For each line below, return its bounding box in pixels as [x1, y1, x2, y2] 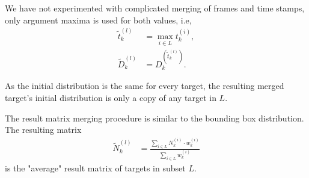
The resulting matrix [5, 123, 82, 136]
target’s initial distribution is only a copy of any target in [5, 91, 216, 103]
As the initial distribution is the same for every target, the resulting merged [5, 79, 284, 92]
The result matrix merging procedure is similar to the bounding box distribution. [5, 111, 304, 124]
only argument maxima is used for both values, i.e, [5, 13, 192, 26]
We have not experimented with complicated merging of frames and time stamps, [5, 2, 305, 14]
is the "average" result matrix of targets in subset [5, 162, 186, 174]
